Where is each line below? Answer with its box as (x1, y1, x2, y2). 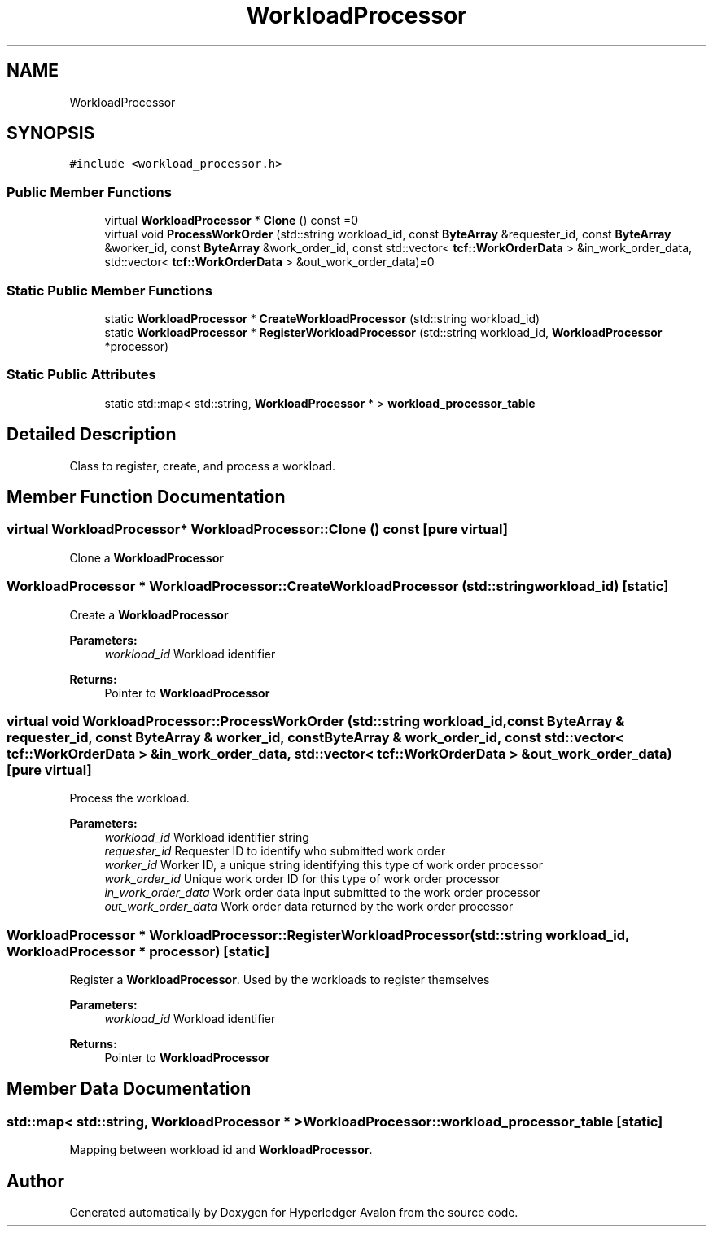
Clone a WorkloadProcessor (69, 550, 225, 565)
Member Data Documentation (7, 1078, 252, 1100)
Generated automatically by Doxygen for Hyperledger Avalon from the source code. (69, 1205, 518, 1220)
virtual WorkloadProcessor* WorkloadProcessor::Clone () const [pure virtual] (7, 521, 508, 538)
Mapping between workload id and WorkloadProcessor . (69, 1143, 373, 1157)
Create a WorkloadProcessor (69, 607, 229, 622)
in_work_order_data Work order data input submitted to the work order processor (104, 885, 540, 900)
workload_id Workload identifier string (104, 830, 309, 845)
